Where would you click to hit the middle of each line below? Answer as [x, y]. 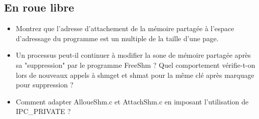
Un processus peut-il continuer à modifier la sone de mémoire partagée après [133, 55]
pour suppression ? [45, 85]
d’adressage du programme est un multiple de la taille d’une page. [117, 38]
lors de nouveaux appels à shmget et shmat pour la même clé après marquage [135, 75]
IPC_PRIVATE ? [43, 111]
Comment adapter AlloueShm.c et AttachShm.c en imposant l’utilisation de [132, 101]
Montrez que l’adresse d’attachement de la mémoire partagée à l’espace [125, 28]
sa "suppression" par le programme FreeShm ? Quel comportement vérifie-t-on [136, 65]
